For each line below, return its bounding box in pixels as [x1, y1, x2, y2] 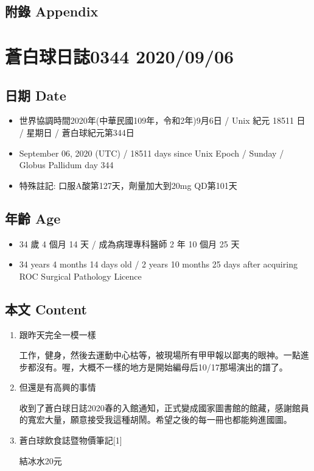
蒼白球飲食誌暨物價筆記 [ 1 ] [19, 434, 122, 447]
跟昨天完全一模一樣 [19, 328, 96, 341]
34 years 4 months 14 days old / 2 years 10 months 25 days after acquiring [19, 258, 298, 271]
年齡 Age [5, 208, 61, 227]
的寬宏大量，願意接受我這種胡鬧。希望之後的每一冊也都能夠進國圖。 [19, 413, 292, 426]
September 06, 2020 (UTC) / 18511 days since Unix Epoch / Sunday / [19, 146, 284, 159]
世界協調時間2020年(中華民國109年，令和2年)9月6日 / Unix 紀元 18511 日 [19, 114, 305, 127]
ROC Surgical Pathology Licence [19, 269, 142, 282]
